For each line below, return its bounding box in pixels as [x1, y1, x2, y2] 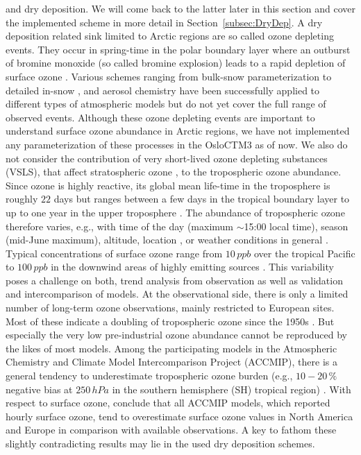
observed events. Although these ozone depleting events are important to [6, 110, 315, 124]
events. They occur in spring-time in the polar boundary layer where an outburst [6, 42, 351, 56]
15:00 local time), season [244, 218, 349, 233]
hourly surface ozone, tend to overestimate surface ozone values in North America [6, 409, 353, 423]
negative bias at [6, 381, 73, 396]
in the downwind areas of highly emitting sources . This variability [51, 259, 334, 274]
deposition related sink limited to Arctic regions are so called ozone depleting [6, 28, 334, 43]
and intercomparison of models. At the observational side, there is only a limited [6, 286, 349, 301]
